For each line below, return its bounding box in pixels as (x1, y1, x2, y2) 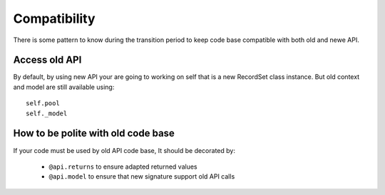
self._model (26, 109, 68, 117)
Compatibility (13, 11, 96, 26)
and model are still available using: (13, 83, 115, 91)
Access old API (13, 54, 82, 66)
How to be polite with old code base (13, 127, 175, 139)
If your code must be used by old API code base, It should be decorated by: (13, 146, 235, 154)
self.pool (26, 100, 60, 107)
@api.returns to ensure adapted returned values (48, 162, 197, 171)
